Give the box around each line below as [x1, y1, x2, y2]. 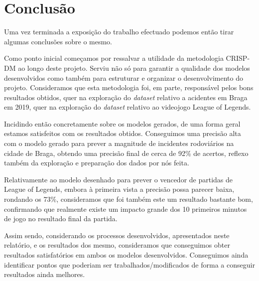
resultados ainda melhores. [4, 269, 85, 280]
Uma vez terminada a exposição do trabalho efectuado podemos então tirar [4, 26, 234, 37]
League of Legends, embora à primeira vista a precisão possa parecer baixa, [4, 184, 235, 194]
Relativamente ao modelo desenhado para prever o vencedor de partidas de [4, 174, 233, 184]
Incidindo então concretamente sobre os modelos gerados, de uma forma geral [4, 118, 241, 129]
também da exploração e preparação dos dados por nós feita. [4, 157, 189, 168]
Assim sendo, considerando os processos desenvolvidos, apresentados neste [4, 230, 230, 240]
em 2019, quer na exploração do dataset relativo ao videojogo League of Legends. [4, 102, 251, 112]
